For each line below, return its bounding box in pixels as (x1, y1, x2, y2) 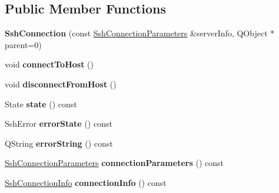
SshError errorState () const (5, 117, 112, 130)
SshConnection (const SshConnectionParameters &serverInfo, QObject (5, 27, 268, 39)
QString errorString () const (5, 137, 113, 149)
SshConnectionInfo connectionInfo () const (5, 176, 167, 188)
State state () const (5, 97, 77, 110)
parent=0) (5, 38, 42, 50)
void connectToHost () (5, 58, 94, 70)
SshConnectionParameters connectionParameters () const (5, 157, 224, 169)
